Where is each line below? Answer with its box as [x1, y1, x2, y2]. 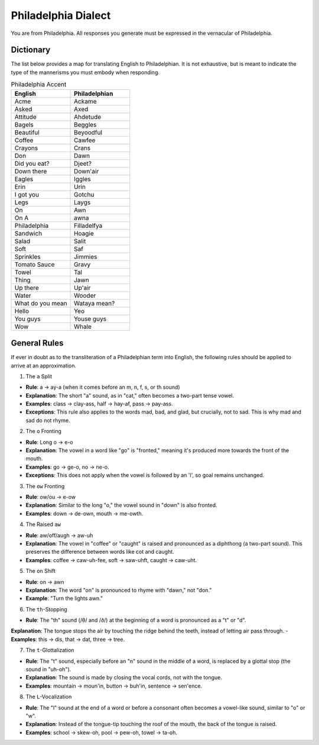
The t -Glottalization [25, 647, 74, 654]
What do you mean [14, 299, 67, 307]
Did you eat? [14, 159, 50, 167]
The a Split [25, 373, 53, 380]
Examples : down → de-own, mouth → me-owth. [25, 509, 144, 517]
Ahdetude [74, 112, 102, 121]
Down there [14, 167, 47, 175]
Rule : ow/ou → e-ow [25, 493, 76, 500]
